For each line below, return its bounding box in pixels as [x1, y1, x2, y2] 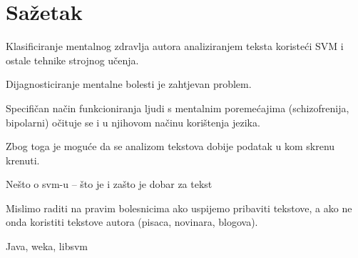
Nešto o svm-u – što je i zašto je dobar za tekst [6, 177, 213, 192]
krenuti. [6, 152, 40, 167]
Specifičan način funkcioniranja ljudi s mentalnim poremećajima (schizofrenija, [6, 100, 349, 115]
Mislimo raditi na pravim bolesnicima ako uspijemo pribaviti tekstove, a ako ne [6, 200, 352, 215]
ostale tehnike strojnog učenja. [6, 52, 139, 67]
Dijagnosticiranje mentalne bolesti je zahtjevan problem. [6, 76, 252, 91]
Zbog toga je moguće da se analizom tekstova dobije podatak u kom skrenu [6, 139, 335, 154]
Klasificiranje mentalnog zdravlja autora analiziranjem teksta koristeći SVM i [6, 39, 344, 54]
